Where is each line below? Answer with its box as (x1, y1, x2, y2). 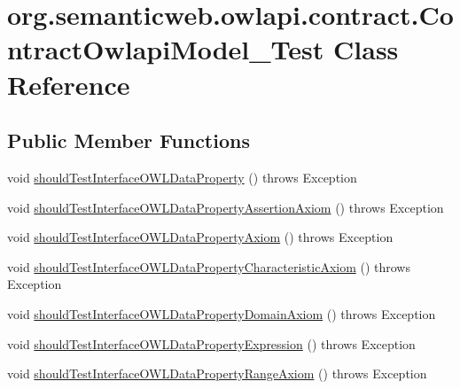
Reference (7, 66, 130, 102)
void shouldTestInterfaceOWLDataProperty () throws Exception (7, 167, 357, 186)
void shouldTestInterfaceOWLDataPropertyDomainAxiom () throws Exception (7, 304, 436, 323)
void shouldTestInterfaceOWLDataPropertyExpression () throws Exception (7, 334, 416, 353)
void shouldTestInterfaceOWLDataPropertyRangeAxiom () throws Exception (7, 364, 427, 383)
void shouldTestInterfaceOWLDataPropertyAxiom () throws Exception (7, 228, 394, 246)
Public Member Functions (7, 127, 250, 154)
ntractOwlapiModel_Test (7, 31, 324, 67)
